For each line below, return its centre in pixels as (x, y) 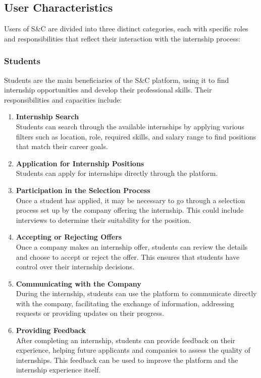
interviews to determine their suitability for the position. (103, 220)
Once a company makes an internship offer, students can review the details (132, 246)
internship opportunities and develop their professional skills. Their (108, 90)
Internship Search (47, 116)
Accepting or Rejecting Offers (69, 237)
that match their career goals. (62, 146)
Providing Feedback (51, 330)
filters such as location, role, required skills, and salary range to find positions (136, 136)
